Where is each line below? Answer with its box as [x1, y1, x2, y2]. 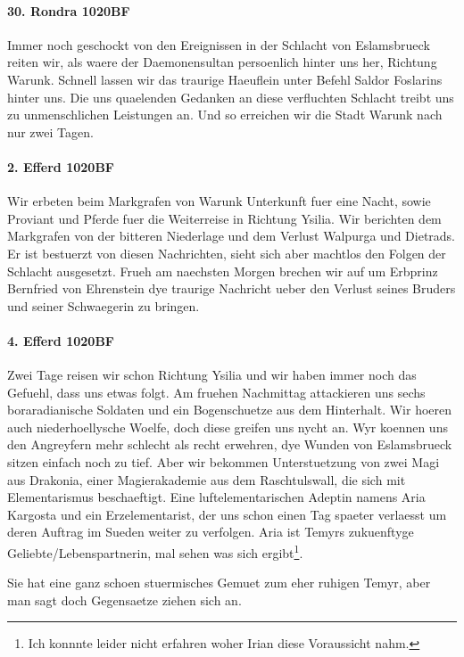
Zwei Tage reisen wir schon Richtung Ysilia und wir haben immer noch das [7, 365, 417, 384]
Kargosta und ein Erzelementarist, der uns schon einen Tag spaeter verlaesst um [7, 505, 447, 523]
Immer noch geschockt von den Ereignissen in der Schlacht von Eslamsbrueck [7, 35, 430, 53]
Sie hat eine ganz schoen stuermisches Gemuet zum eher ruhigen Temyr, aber [7, 573, 431, 592]
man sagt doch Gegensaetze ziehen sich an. [7, 590, 242, 609]
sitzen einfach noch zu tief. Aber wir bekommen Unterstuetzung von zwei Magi [7, 453, 440, 472]
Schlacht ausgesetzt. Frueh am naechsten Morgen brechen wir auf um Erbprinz [7, 261, 438, 280]
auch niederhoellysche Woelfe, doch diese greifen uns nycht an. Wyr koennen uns [7, 417, 448, 436]
